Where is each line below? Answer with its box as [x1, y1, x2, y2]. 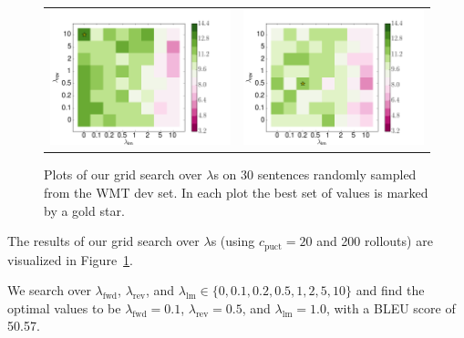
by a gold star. [44, 200, 125, 220]
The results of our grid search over [7, 231, 200, 251]
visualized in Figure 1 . [7, 250, 134, 269]
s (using [211, 231, 255, 251]
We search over [7, 281, 91, 300]
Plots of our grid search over [44, 165, 202, 184]
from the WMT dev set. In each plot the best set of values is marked [44, 182, 428, 201]
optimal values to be [7, 298, 121, 317]
